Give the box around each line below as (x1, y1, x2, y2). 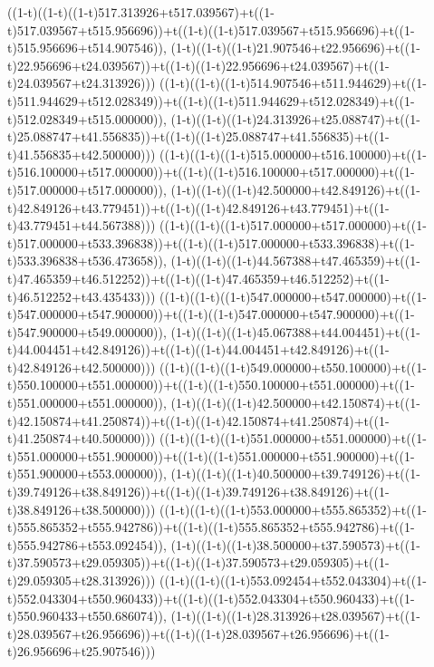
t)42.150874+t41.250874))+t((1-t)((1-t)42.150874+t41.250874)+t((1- (7, 411, 390, 430)
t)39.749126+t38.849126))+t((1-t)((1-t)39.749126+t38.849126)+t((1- (7, 482, 390, 501)
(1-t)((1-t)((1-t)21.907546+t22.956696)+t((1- (170, 38, 420, 57)
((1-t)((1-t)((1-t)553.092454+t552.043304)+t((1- (159, 571, 427, 589)
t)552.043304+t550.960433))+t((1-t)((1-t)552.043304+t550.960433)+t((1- (7, 588, 415, 607)
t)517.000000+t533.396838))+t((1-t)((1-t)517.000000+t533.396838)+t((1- (7, 233, 415, 252)
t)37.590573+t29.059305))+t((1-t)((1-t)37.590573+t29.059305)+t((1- (7, 553, 390, 572)
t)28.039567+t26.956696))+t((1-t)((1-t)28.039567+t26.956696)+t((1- (7, 623, 390, 643)
